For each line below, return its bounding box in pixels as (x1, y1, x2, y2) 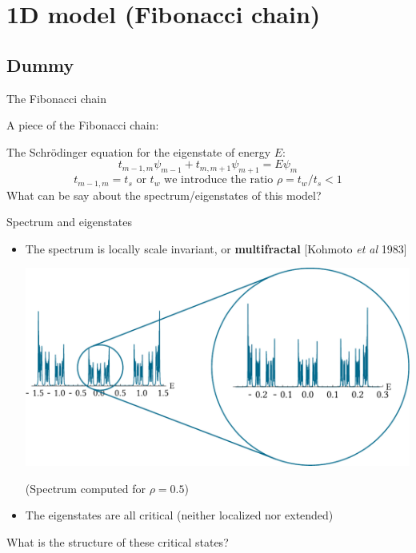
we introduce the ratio (164, 174, 274, 186)
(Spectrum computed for (25, 479, 146, 496)
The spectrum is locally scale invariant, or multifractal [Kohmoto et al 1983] (25, 240, 407, 257)
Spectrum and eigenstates (6, 213, 132, 230)
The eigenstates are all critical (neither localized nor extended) (25, 507, 334, 523)
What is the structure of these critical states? (6, 533, 229, 550)
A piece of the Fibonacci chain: (6, 117, 159, 133)
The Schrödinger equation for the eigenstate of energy (6, 143, 271, 160)
